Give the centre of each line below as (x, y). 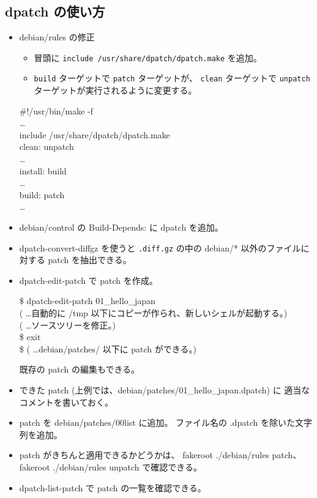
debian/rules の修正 (57, 37)
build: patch (42, 194)
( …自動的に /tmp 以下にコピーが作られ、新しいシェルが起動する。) (153, 313)
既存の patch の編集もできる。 (80, 369)
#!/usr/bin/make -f (56, 110)
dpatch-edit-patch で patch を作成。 (88, 280)
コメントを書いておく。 (66, 402)
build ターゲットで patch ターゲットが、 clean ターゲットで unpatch (172, 78)
